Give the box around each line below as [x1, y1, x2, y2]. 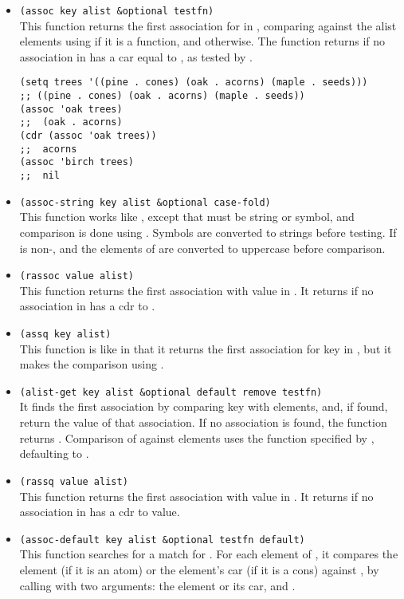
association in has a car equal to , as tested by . [19, 48, 253, 65]
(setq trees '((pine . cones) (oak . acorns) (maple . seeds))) [19, 77, 368, 89]
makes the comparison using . [19, 356, 164, 372]
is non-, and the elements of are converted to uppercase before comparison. [19, 239, 386, 256]
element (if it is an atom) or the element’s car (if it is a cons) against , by [19, 561, 379, 577]
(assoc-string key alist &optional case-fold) [19, 196, 271, 208]
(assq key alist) [19, 328, 112, 340]
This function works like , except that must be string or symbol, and [19, 208, 355, 225]
